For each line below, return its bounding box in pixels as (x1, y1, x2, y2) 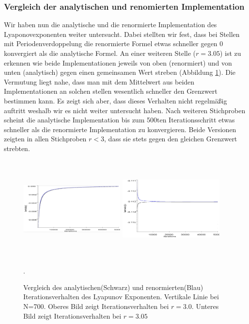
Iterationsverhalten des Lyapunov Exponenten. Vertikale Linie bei (23, 291, 219, 302)
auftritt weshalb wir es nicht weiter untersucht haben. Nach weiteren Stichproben (4, 105, 246, 115)
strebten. (4, 143, 30, 153)
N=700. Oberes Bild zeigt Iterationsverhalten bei (23, 301, 169, 311)
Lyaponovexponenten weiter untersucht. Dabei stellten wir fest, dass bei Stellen (4, 29, 240, 39)
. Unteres (191, 301, 219, 311)
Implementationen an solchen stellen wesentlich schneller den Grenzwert (4, 86, 218, 96)
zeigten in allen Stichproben (4, 134, 87, 144)
